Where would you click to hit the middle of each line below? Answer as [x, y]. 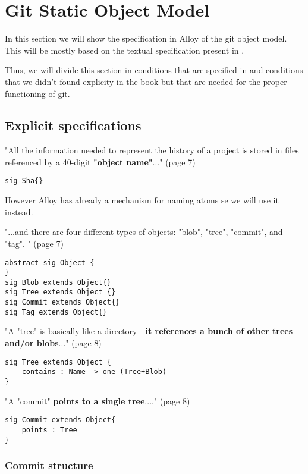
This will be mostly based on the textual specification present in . [125, 50]
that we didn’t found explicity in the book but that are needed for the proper [146, 81]
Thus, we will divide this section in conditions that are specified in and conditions [154, 70]
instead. [19, 211]
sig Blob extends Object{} [58, 282]
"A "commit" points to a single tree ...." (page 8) [98, 401]
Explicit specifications [73, 125]
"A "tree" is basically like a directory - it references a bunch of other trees [149, 331]
